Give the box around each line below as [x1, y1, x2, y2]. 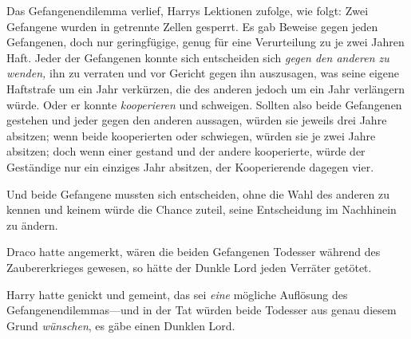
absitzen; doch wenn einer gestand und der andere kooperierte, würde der [6, 143, 366, 160]
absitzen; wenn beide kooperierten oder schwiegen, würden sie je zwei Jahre [6, 127, 376, 144]
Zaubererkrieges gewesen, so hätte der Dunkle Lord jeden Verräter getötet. [6, 258, 372, 275]
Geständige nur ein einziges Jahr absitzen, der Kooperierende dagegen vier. [6, 158, 374, 175]
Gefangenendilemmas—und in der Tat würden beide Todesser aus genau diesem [6, 302, 397, 318]
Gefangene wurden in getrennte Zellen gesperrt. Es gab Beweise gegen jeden [6, 18, 378, 34]
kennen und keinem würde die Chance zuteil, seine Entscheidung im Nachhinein [6, 201, 397, 218]
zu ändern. [6, 216, 58, 233]
